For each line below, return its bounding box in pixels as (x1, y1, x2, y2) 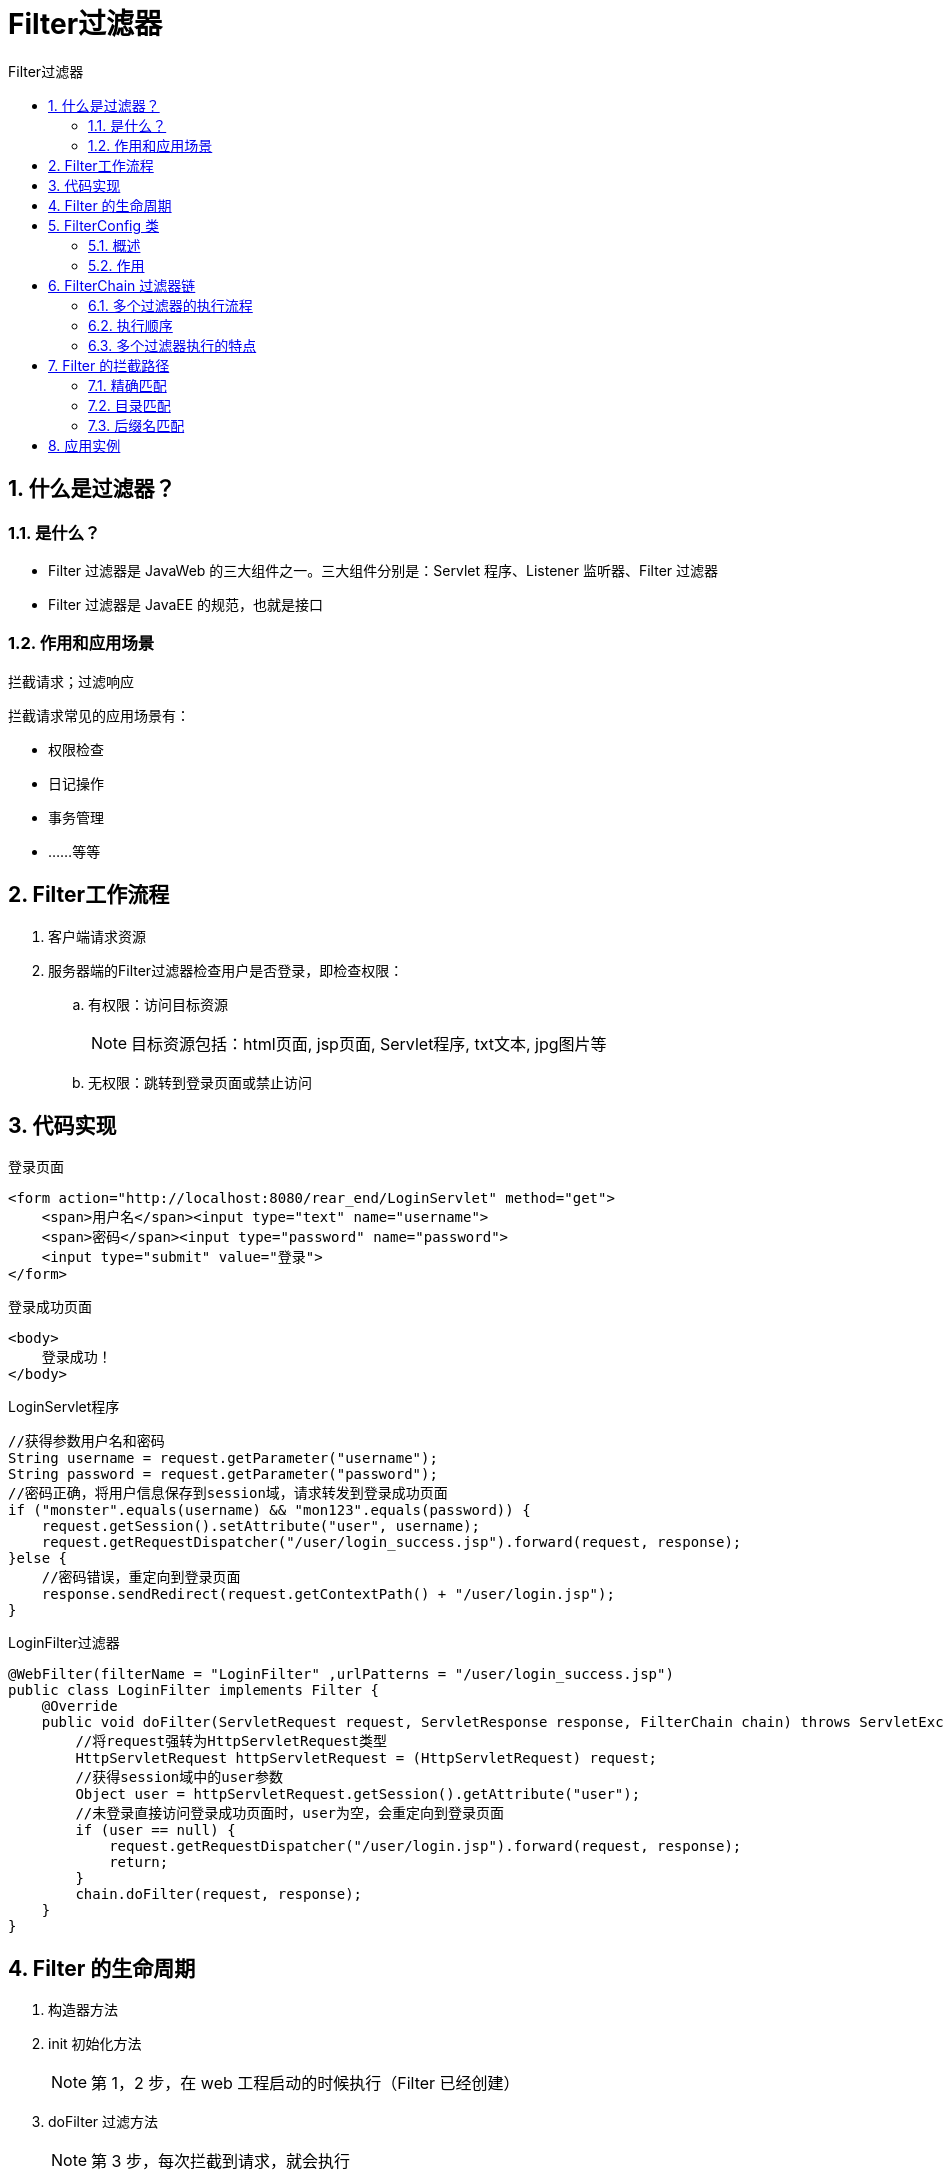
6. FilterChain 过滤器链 (48, 276, 196, 294)
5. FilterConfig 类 (48, 216, 160, 234)
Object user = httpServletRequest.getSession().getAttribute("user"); (75, 1786, 641, 1803)
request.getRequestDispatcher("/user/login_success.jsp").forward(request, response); (41, 1534, 742, 1551)
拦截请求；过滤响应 (8, 672, 134, 690)
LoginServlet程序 (8, 1398, 120, 1416)
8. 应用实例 (48, 436, 121, 454)
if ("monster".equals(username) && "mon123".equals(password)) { (8, 1502, 531, 1519)
